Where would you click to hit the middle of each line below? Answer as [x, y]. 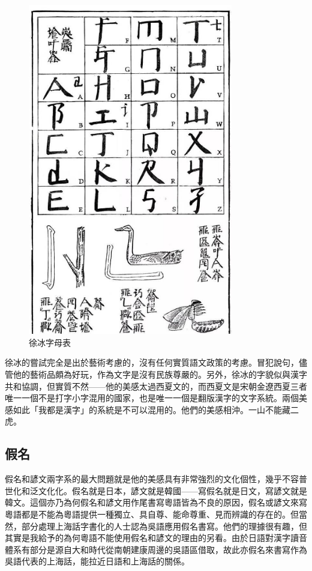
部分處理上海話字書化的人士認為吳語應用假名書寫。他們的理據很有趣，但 [164, 526]
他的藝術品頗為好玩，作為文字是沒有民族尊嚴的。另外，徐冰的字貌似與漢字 [160, 374]
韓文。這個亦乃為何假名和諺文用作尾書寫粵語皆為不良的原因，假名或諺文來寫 [156, 502]
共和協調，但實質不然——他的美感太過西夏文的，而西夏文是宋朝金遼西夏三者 [156, 386]
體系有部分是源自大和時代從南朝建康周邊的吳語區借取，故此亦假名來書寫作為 [156, 549]
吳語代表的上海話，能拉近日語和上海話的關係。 [97, 561]
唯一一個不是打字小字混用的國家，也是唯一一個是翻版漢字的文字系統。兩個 [152, 398]
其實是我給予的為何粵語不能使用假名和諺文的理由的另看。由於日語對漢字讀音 [156, 538]
